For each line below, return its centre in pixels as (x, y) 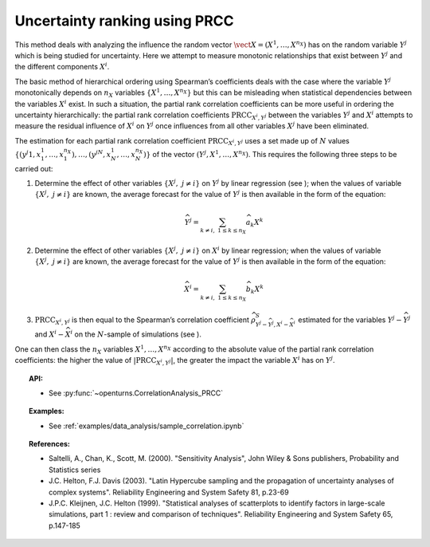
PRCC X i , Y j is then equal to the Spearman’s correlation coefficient (142, 321)
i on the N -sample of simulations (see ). (136, 334)
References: (50, 444)
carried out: (34, 168)
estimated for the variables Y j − (350, 319)
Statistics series (75, 470)
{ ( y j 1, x (28, 153)
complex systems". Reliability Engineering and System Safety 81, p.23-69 (169, 492)
